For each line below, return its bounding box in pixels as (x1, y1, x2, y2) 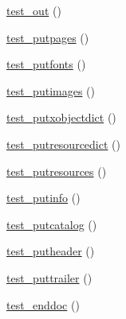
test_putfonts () (6, 56, 86, 72)
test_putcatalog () (6, 216, 97, 232)
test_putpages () (6, 29, 89, 45)
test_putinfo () (6, 189, 81, 206)
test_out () (6, 2, 61, 18)
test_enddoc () (6, 296, 80, 313)
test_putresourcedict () (6, 135, 120, 152)
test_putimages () (6, 82, 95, 99)
